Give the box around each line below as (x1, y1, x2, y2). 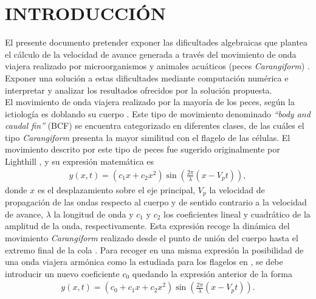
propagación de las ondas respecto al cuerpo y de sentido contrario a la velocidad (5, 196, 307, 208)
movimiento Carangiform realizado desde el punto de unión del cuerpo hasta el (5, 231, 298, 244)
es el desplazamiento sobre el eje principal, (37, 183, 196, 196)
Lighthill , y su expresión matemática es (5, 155, 154, 168)
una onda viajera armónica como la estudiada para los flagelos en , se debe (5, 255, 283, 268)
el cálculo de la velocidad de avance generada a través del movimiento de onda (5, 47, 297, 60)
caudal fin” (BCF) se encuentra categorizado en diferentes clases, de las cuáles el (5, 119, 304, 132)
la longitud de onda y (53, 207, 134, 220)
